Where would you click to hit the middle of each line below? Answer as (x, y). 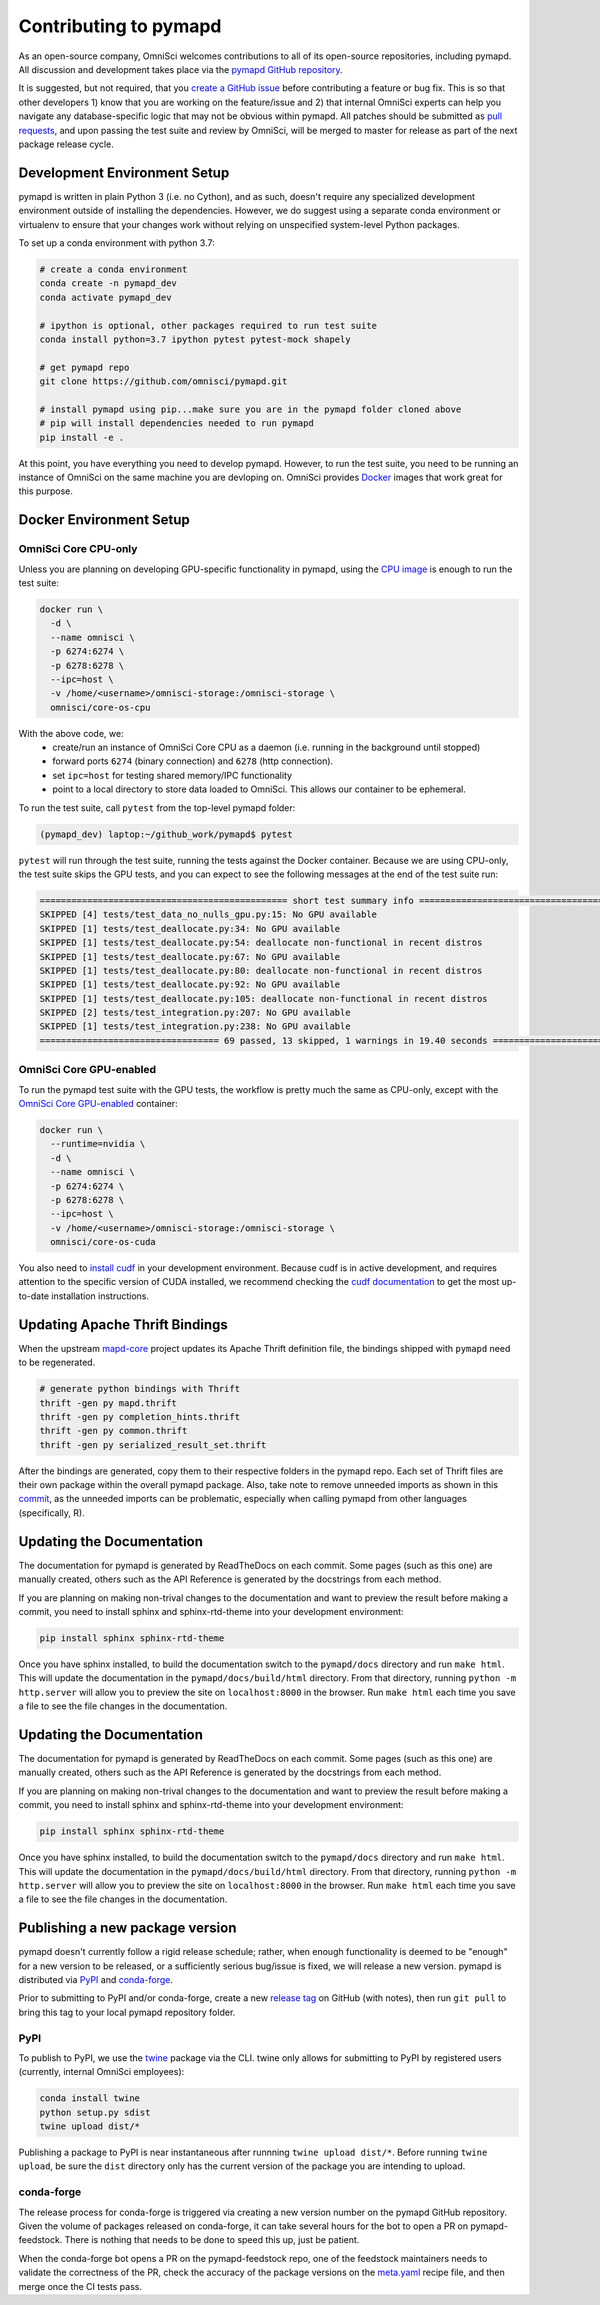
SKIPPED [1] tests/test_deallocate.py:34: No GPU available (190, 928)
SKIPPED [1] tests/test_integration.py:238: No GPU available (195, 1026)
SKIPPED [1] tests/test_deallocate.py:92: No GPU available (190, 984)
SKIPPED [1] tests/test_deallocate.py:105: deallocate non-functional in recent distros (264, 998)
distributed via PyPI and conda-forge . (96, 1979)
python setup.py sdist (95, 2112)
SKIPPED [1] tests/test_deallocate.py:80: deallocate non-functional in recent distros (261, 970)
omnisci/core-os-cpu (100, 707)
